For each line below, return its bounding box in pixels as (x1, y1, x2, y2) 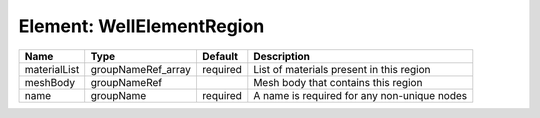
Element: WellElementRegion (18, 15, 265, 37)
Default (201, 49, 239, 63)
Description (253, 49, 310, 63)
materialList (24, 62, 80, 76)
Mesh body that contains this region (253, 75, 423, 89)
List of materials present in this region (253, 62, 431, 76)
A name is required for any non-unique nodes (253, 88, 468, 102)
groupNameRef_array (90, 62, 192, 76)
